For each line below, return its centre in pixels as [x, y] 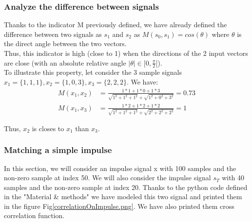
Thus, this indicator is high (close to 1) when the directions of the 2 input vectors [126, 53]
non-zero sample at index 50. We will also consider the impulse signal [107, 178]
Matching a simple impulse [58, 150]
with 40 [233, 178]
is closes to [48, 128]
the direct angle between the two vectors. [65, 43]
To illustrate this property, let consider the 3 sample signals [93, 72]
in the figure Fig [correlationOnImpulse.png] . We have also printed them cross [119, 206]
